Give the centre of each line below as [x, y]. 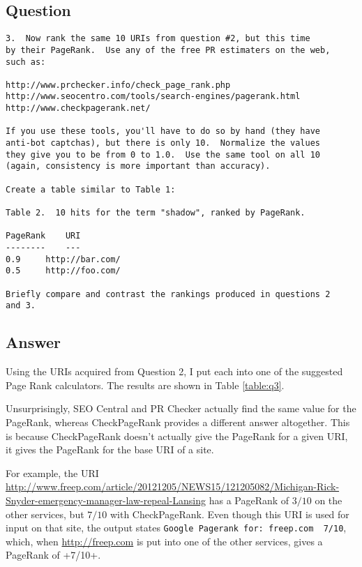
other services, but [45, 514]
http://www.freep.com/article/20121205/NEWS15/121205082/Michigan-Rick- [173, 486]
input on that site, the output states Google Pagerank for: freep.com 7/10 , [176, 528]
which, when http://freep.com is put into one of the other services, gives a [164, 541]
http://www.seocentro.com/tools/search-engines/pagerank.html [153, 97]
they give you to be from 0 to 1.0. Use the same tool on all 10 [163, 154]
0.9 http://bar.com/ [63, 259]
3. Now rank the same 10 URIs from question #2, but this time [158, 39]
